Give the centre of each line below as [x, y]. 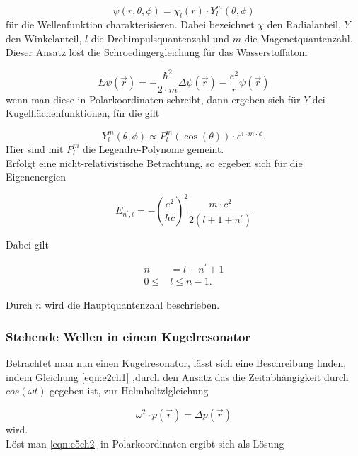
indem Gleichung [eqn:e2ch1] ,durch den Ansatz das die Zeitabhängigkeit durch [177, 376]
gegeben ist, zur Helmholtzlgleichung [129, 391]
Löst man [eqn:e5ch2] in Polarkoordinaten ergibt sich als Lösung [145, 443]
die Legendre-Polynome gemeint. [154, 148]
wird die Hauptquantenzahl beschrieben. [132, 305]
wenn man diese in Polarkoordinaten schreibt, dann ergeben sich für [153, 99]
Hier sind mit [35, 148]
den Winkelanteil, [44, 38]
